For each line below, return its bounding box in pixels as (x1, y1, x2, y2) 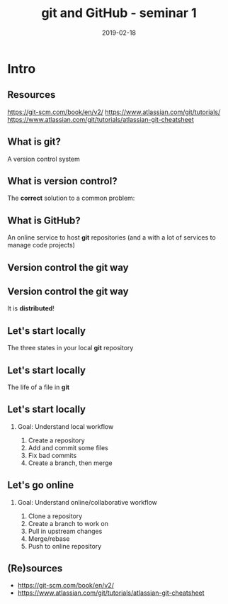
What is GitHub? (7, 214, 81, 226)
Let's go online (7, 479, 74, 491)
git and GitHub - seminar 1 (41, 5, 197, 21)
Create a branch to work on (28, 519, 108, 527)
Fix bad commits (28, 451, 77, 459)
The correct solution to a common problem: (7, 194, 135, 203)
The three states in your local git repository (7, 344, 134, 352)
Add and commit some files (28, 443, 108, 452)
